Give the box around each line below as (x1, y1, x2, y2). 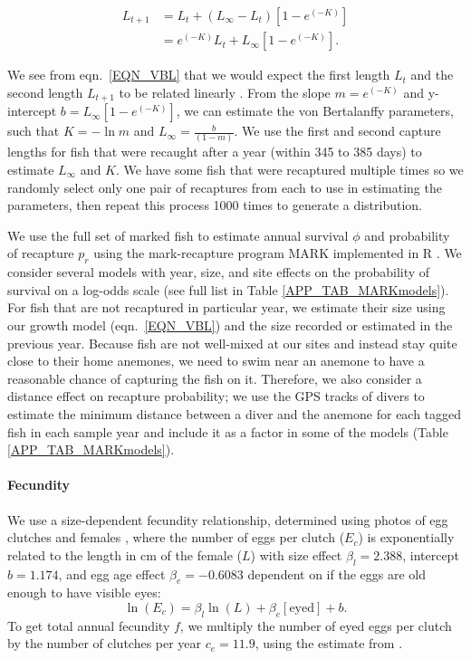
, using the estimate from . (255, 634, 403, 653)
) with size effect (250, 545, 342, 564)
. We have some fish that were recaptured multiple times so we (115, 160, 464, 179)
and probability (364, 225, 450, 244)
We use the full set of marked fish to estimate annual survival (7, 225, 349, 244)
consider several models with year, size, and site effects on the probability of (7, 263, 430, 282)
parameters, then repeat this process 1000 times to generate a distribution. (7, 196, 423, 215)
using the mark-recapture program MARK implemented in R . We (93, 244, 462, 263)
